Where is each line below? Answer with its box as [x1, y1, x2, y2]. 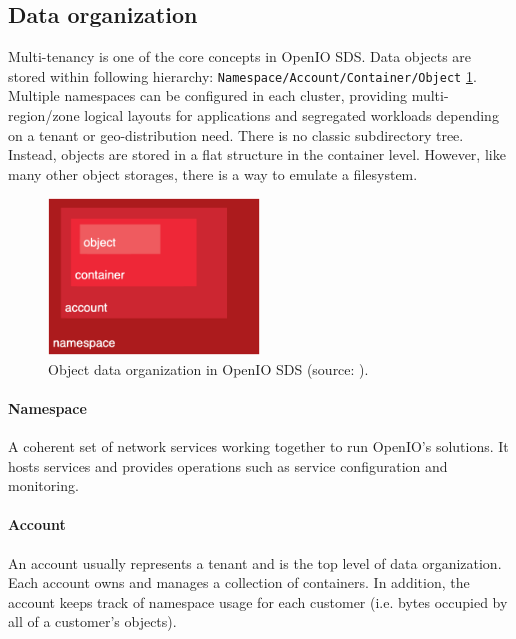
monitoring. [8, 475, 79, 496]
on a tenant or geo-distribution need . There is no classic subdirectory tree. [8, 124, 464, 145]
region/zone [8, 105, 80, 126]
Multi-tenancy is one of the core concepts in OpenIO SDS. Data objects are [8, 46, 472, 67]
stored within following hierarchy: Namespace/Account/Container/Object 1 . [8, 65, 477, 86]
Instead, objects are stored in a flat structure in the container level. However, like [8, 144, 506, 165]
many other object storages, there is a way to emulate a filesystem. [8, 163, 418, 184]
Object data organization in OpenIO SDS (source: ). [48, 358, 369, 379]
